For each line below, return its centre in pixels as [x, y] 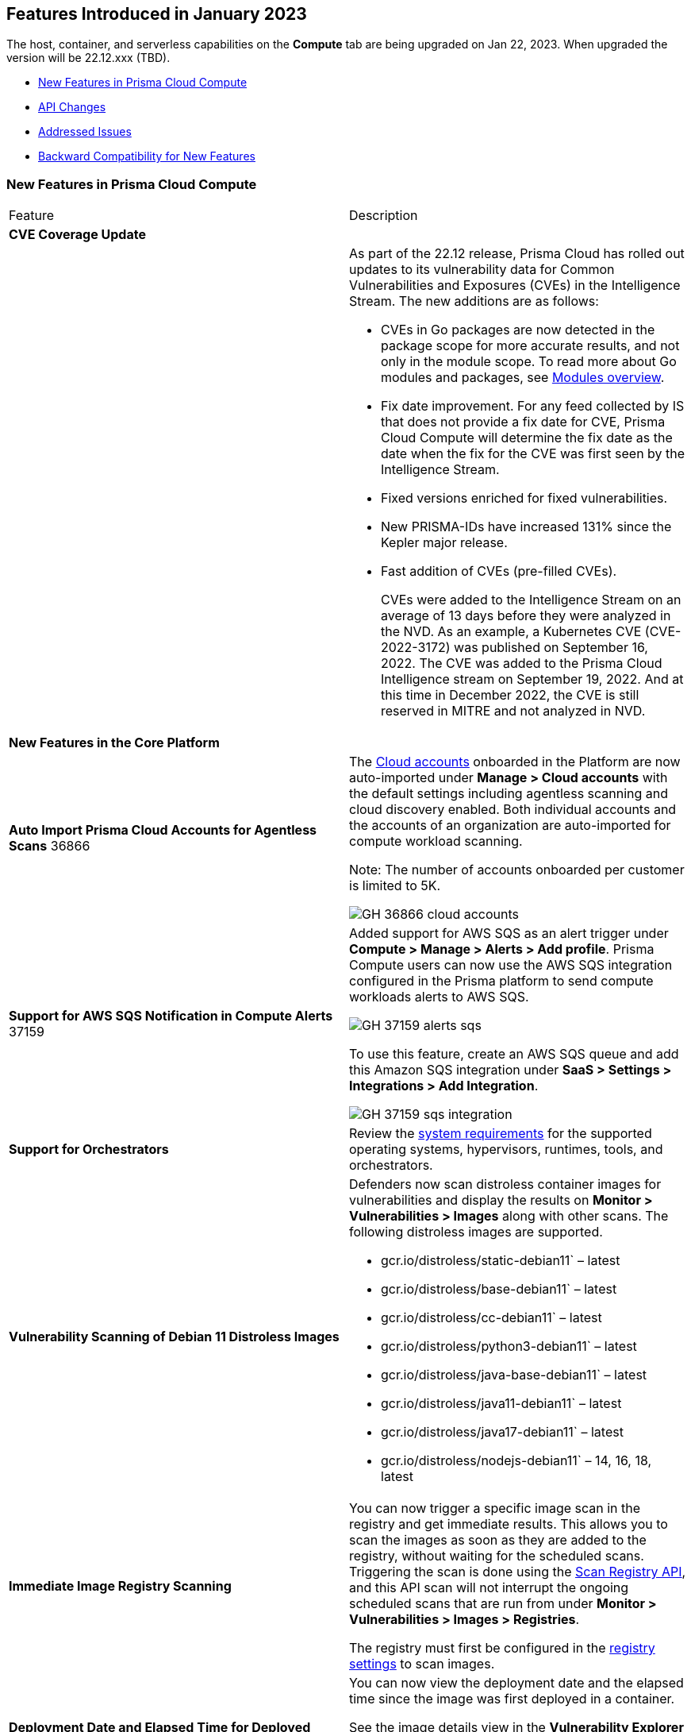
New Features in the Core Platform [114, 743]
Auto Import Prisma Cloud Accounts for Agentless [163, 830]
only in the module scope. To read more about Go [529, 362]
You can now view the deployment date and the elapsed [516, 1683]
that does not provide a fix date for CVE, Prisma [523, 422]
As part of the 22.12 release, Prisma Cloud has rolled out [517, 254]
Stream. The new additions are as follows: [474, 301]
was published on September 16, [551, 648]
